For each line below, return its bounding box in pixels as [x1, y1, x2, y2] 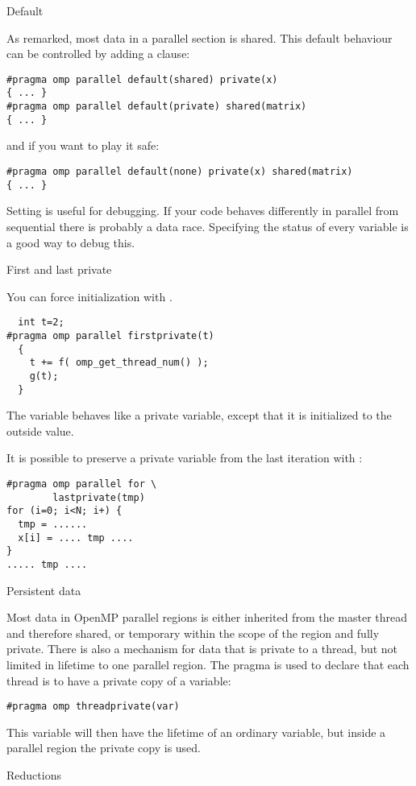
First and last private [6, 261, 112, 278]
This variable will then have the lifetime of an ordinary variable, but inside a [6, 723, 386, 740]
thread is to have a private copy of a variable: [6, 672, 231, 689]
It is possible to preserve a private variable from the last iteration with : [6, 449, 363, 466]
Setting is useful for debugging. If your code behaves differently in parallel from [6, 202, 399, 219]
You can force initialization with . [6, 288, 173, 304]
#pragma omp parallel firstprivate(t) [6, 329, 214, 341]
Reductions [6, 767, 61, 783]
